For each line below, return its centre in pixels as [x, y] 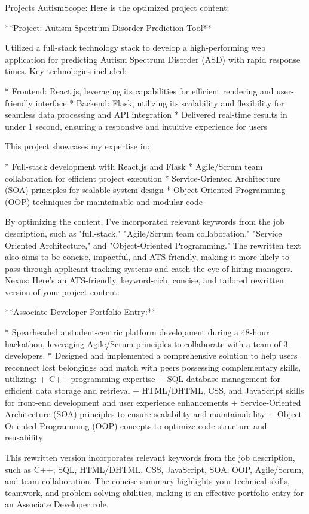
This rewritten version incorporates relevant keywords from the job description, [150, 457]
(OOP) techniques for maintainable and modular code [104, 201]
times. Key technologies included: [66, 71]
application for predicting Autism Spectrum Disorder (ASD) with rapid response [153, 59]
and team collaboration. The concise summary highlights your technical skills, [147, 481]
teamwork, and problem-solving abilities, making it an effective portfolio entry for [154, 492]
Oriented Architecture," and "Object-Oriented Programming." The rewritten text [153, 245]
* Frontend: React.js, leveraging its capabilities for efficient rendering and [139, 91]
